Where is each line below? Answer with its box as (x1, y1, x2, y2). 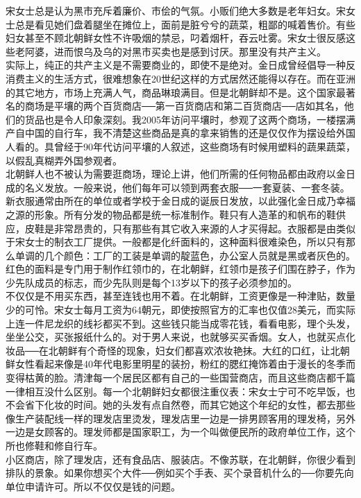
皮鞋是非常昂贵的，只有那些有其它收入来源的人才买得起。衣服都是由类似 (24, 221, 355, 235)
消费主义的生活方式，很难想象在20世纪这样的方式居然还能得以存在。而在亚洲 (6, 71, 355, 85)
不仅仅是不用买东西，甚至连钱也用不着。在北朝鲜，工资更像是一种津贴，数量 (6, 289, 355, 303)
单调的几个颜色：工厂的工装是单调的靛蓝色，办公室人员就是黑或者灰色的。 (15, 248, 355, 262)
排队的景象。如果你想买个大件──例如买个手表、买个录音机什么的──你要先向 (6, 465, 354, 480)
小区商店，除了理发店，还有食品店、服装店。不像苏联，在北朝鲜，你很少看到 (6, 452, 355, 466)
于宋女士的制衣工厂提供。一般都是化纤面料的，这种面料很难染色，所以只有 (6, 234, 346, 249)
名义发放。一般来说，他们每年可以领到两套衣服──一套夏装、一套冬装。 (24, 180, 350, 194)
